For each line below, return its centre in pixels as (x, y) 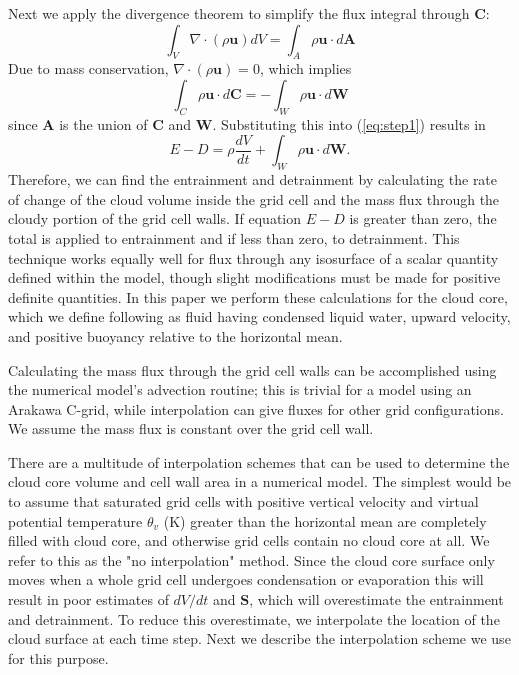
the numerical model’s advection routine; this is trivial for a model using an (240, 389)
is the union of (103, 123)
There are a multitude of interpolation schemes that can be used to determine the (259, 461)
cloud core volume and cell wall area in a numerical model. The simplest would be (260, 481)
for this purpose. (58, 657)
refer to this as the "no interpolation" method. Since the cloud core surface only (251, 559)
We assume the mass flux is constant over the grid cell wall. (191, 428)
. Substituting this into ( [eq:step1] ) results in (349, 123)
